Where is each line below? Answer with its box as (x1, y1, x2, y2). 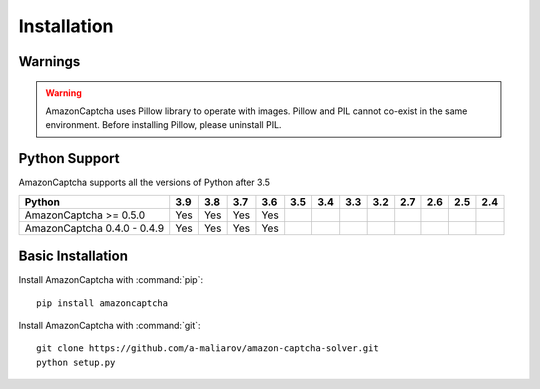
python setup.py (36, 356, 116, 368)
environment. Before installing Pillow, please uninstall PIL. (45, 119, 282, 131)
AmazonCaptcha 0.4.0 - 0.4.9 (24, 221, 165, 235)
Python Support (18, 150, 120, 167)
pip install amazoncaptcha (36, 297, 169, 309)
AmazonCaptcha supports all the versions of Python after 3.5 (18, 176, 270, 189)
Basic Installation (18, 248, 129, 265)
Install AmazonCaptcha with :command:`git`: (18, 319, 201, 331)
